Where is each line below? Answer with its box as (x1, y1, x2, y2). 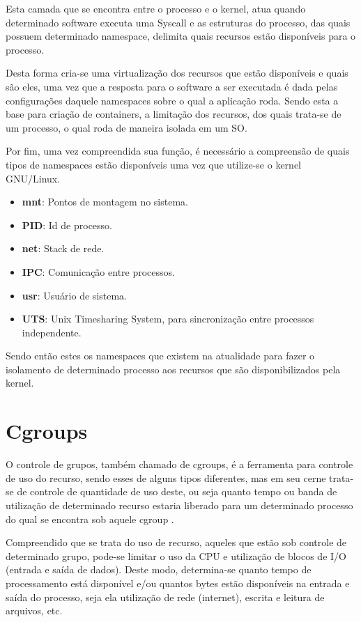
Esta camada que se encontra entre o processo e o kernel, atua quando (6, 1, 306, 15)
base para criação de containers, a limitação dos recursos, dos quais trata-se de (6, 107, 341, 121)
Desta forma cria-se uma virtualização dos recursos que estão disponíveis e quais (6, 65, 348, 80)
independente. (22, 325, 82, 339)
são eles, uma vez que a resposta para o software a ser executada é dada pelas (6, 79, 338, 93)
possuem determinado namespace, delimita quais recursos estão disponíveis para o (6, 29, 356, 43)
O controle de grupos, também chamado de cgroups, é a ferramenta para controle (6, 457, 353, 472)
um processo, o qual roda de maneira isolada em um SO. (6, 120, 247, 134)
